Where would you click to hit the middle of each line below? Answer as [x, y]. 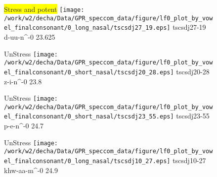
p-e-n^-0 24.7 [24, 126]
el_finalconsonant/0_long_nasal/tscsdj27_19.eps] [87, 28]
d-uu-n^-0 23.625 [30, 36]
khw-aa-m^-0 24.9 [31, 170]
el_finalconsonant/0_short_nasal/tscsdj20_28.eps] [89, 72]
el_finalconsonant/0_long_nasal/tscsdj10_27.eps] [87, 161]
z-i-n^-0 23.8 [23, 81]
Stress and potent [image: [44, 9]
